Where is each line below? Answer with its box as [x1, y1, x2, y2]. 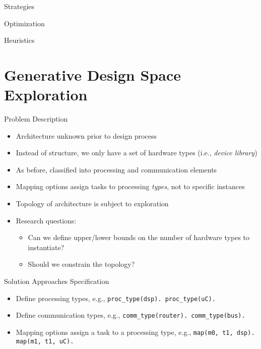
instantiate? [28, 242, 64, 252]
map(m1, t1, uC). [16, 337, 74, 345]
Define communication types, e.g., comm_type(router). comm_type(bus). [16, 310, 245, 320]
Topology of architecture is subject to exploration [16, 198, 169, 209]
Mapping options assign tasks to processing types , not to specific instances [16, 181, 245, 192]
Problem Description [4, 113, 68, 124]
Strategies [4, 1, 35, 11]
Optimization [4, 18, 45, 28]
